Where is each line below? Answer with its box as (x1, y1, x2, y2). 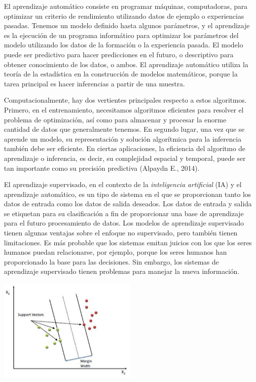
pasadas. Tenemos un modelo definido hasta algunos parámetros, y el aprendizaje (4, 20, 250, 31)
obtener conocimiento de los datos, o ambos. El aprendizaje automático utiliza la (4, 59, 249, 69)
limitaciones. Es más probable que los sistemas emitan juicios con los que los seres (4, 237, 252, 247)
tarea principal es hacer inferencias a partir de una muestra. (4, 78, 185, 88)
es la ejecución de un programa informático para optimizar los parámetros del (4, 30, 239, 40)
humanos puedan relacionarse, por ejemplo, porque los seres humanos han (4, 247, 227, 257)
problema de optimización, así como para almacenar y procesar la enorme (4, 114, 226, 124)
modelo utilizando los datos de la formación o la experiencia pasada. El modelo (4, 39, 243, 50)
